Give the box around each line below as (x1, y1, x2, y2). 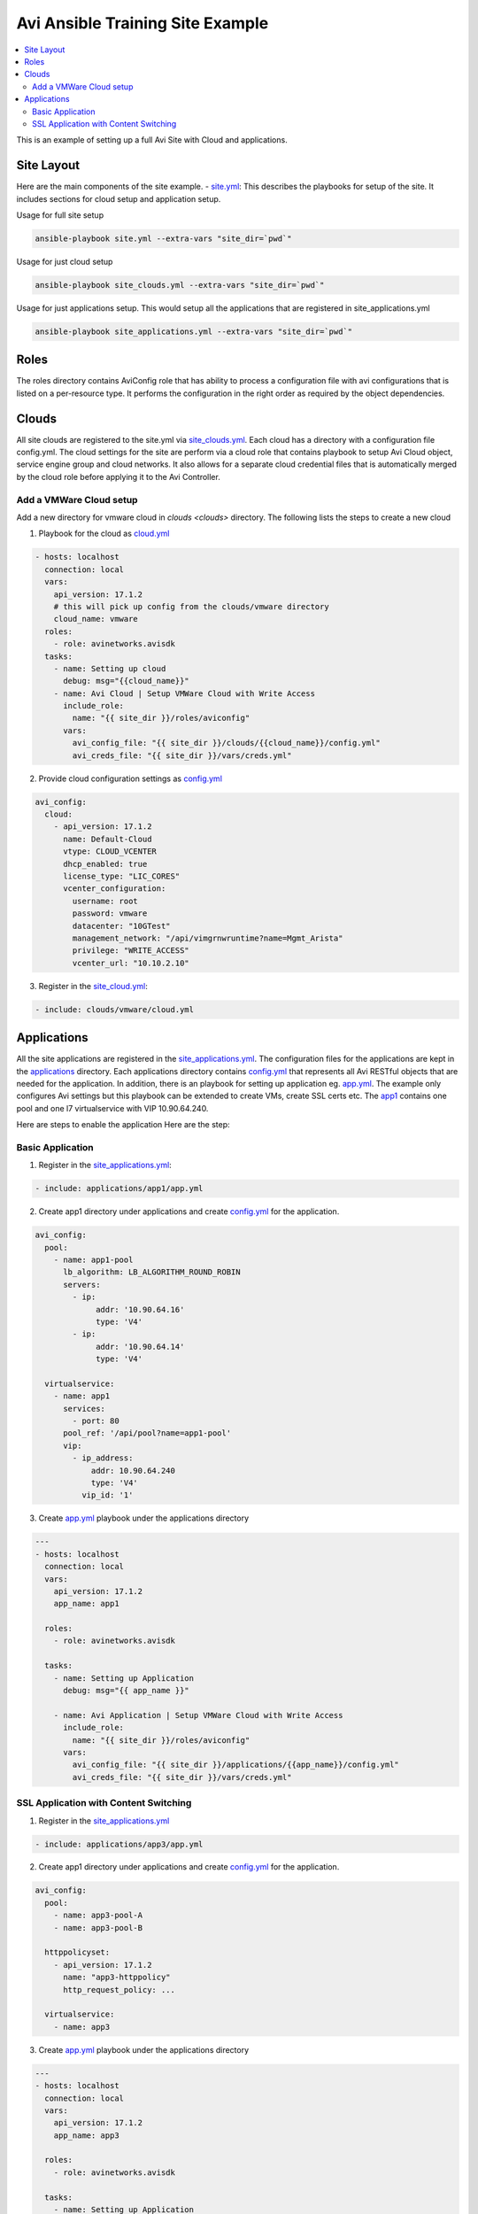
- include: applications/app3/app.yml (35, 1839, 204, 1849)
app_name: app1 (53, 1599, 119, 1609)
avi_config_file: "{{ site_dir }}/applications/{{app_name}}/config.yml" (72, 1760, 400, 1770)
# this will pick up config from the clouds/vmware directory (53, 601, 329, 611)
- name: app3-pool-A (53, 1910, 143, 1921)
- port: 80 (72, 1416, 119, 1426)
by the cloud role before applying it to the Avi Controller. (16, 471, 220, 482)
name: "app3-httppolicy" (63, 1972, 172, 1983)
